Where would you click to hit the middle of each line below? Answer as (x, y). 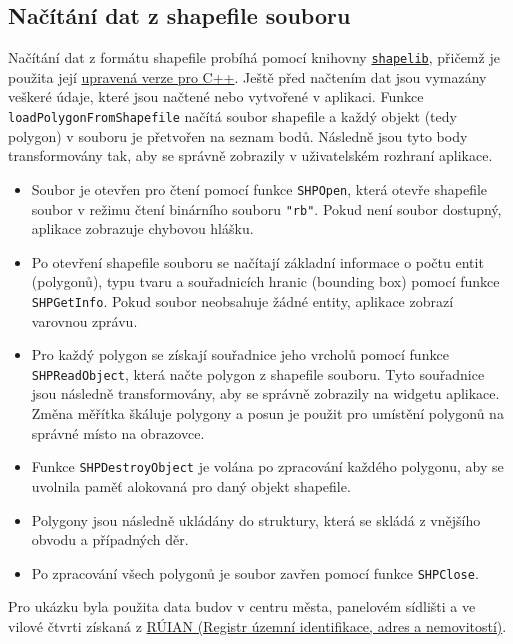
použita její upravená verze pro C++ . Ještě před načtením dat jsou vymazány (247, 76)
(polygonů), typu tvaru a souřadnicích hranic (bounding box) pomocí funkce (265, 281)
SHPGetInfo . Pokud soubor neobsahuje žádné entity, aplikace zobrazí (242, 300)
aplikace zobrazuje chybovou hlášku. (142, 228)
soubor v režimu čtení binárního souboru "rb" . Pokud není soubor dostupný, (266, 208)
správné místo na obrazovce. (118, 432)
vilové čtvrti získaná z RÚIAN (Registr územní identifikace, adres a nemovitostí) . (257, 625)
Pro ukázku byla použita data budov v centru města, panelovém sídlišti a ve (242, 606)
